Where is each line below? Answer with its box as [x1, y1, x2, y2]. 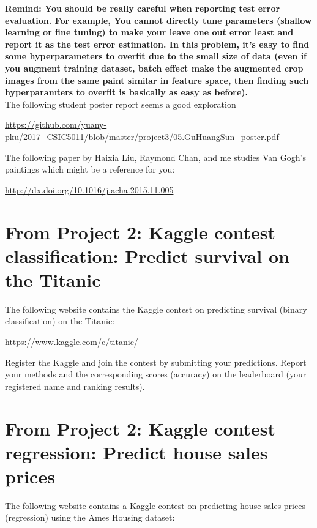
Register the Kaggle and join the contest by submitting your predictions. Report [5, 355, 307, 368]
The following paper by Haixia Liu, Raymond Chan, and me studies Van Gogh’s [5, 151, 306, 163]
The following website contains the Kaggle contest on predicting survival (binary [5, 302, 307, 315]
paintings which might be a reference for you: [5, 163, 175, 176]
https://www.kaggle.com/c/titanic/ [5, 335, 138, 348]
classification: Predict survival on [5, 243, 289, 268]
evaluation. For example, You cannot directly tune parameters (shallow [5, 13, 312, 26]
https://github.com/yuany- [5, 118, 107, 131]
